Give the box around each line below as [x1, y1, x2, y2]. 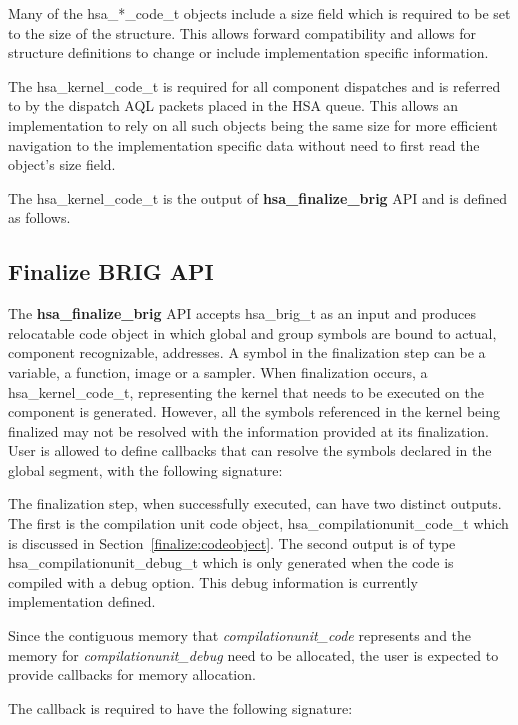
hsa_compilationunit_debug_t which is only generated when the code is [8, 552, 454, 573]
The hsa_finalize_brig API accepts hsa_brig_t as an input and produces [8, 303, 476, 324]
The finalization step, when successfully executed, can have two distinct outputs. [8, 493, 502, 514]
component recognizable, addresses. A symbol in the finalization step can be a [8, 342, 486, 363]
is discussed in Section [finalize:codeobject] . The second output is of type [8, 532, 456, 553]
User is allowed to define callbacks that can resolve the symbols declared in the [8, 440, 492, 461]
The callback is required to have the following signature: [8, 697, 353, 718]
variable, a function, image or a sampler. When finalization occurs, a [8, 361, 428, 382]
